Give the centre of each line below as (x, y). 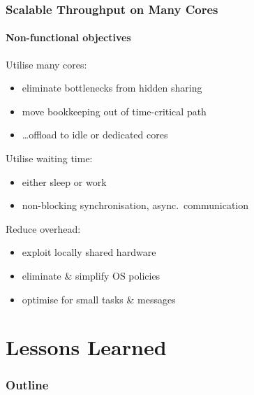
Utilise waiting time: (49, 158)
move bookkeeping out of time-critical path (114, 111)
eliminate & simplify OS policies (91, 275)
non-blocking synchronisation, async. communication (135, 205)
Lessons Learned (86, 347)
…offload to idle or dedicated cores (95, 135)
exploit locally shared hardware (89, 252)
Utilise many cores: (46, 64)
